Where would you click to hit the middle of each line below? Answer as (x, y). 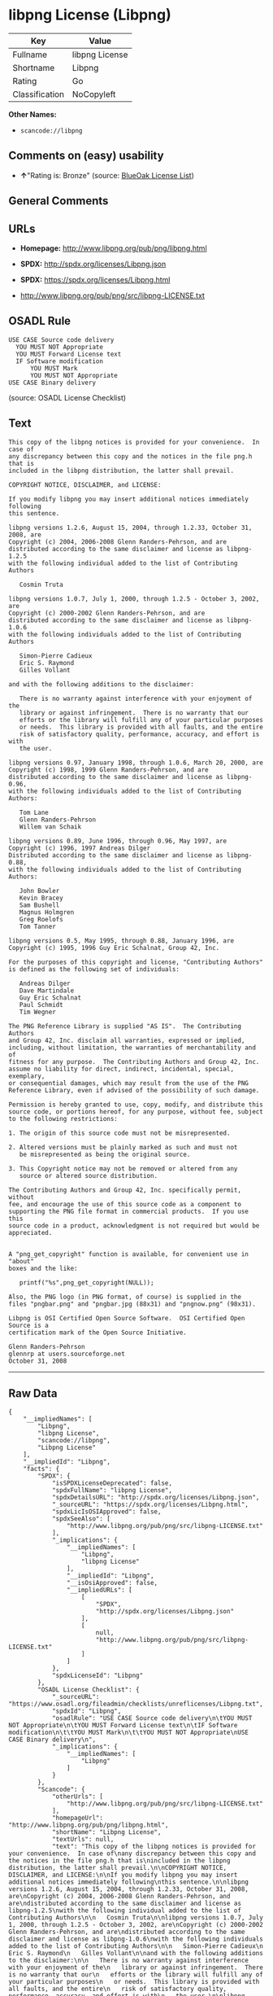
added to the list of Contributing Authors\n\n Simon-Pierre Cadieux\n (136, 1946)
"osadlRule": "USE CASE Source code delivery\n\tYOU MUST (152, 1718)
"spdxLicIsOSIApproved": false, (106, 1512)
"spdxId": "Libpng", (87, 1711)
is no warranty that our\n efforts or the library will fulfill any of (136, 1975)
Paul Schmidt (41, 1005)
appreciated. (30, 1232)
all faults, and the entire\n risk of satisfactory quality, (118, 1989)
